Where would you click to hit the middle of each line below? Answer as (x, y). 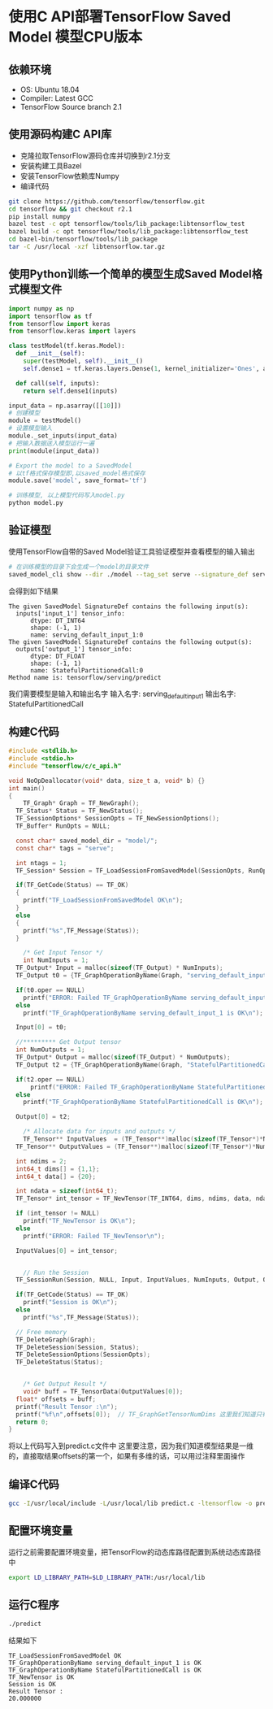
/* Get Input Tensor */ (63, 953)
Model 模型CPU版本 (76, 37)
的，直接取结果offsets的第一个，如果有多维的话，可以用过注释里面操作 (127, 1456)
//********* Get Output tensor (69, 1042)
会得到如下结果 (33, 591)
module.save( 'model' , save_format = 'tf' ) (78, 481)
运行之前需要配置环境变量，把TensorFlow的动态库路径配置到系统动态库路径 (135, 1552)
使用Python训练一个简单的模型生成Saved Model (130, 274)
